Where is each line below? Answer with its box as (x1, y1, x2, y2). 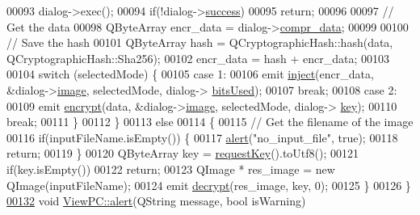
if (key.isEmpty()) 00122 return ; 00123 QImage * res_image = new (6, 160, 335, 177)
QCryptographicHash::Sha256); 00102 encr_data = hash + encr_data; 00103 (6, 49, 390, 66)
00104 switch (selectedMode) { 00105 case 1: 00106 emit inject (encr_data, (6, 65, 374, 82)
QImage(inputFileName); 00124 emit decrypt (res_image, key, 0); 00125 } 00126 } (6, 176, 411, 193)
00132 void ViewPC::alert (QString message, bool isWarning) (6, 192, 306, 209)
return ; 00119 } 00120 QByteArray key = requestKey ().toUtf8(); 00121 (6, 145, 359, 162)
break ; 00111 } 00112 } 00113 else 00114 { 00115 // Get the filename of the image (6, 113, 414, 130)
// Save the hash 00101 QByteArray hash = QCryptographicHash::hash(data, (6, 34, 393, 51)
